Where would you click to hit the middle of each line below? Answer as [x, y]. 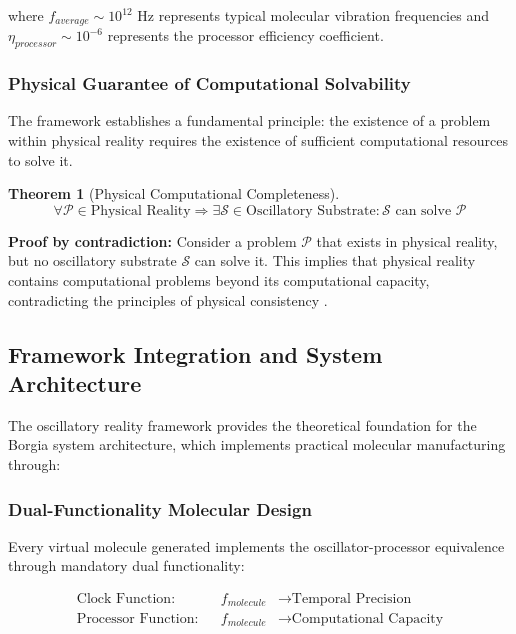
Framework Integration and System [195, 353]
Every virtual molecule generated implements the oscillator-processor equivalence [256, 545]
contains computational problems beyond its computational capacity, [219, 280]
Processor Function [135, 618]
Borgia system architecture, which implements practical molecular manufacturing [257, 444]
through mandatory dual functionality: [126, 565]
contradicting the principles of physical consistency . [168, 299]
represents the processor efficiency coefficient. [245, 35]
